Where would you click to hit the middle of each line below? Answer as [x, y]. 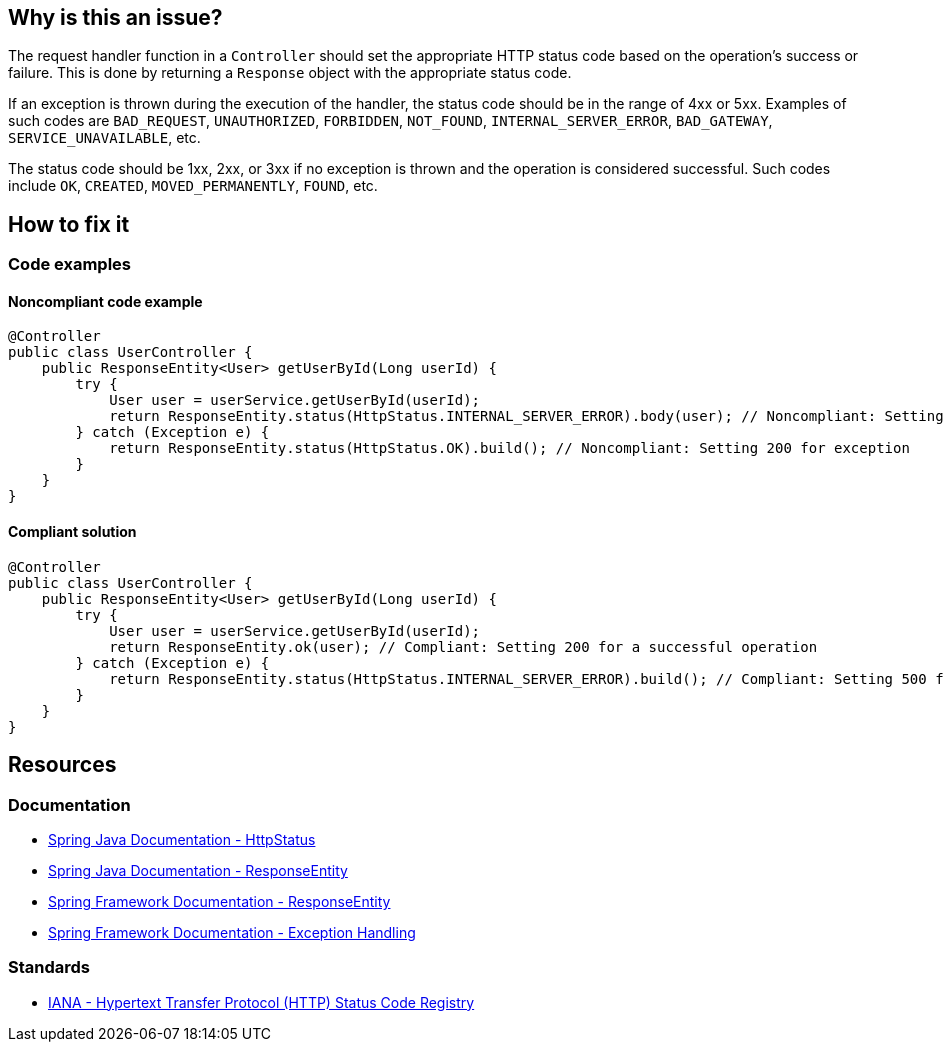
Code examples [70, 264]
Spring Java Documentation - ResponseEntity [198, 870]
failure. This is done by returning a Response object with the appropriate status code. [290, 73]
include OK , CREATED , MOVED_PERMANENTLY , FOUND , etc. [193, 186]
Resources [62, 765]
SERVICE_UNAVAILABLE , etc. [104, 138]
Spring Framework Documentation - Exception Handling [232, 932]
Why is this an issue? [115, 17]
